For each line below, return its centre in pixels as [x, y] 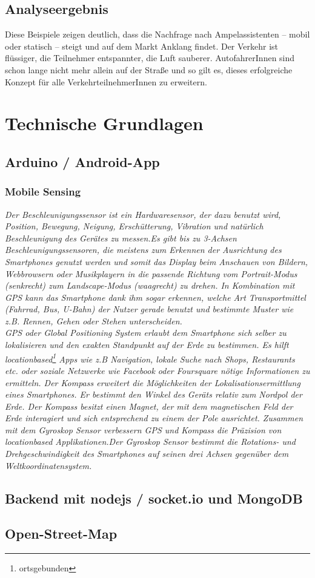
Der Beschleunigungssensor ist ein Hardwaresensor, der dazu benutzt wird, [143, 214]
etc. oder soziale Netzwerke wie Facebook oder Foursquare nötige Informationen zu [157, 370]
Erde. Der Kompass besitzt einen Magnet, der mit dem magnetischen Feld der [149, 406]
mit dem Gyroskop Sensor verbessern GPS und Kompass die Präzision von [143, 429]
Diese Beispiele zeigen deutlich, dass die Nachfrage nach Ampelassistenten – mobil [157, 34]
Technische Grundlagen [104, 123]
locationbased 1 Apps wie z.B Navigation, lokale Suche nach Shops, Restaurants [150, 358]
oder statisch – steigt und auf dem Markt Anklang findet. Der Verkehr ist [142, 46]
